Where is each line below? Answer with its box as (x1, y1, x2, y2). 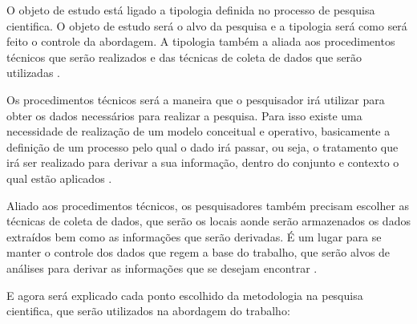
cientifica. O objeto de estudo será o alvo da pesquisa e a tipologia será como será (6, 17, 407, 34)
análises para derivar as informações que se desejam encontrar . (6, 259, 318, 276)
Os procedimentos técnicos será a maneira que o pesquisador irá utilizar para (6, 91, 385, 107)
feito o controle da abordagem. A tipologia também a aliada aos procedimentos (6, 33, 395, 50)
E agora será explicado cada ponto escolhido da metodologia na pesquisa (6, 286, 363, 303)
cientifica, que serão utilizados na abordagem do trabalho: (6, 302, 290, 319)
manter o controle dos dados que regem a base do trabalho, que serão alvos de (6, 244, 391, 261)
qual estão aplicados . (6, 169, 112, 186)
